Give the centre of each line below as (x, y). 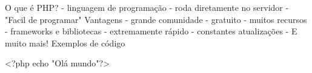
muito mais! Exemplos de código (65, 43)
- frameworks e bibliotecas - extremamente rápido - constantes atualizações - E (151, 31)
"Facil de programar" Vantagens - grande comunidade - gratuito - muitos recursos (156, 19)
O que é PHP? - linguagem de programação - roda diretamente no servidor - (147, 7)
